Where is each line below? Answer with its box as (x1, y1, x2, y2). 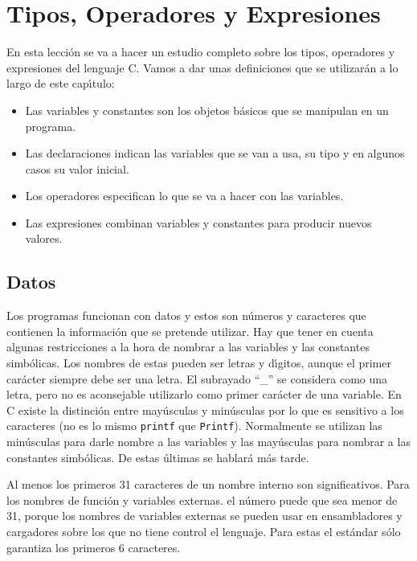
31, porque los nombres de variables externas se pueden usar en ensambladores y (6, 507, 403, 524)
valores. (25, 230, 63, 247)
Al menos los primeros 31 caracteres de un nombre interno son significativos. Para (6, 476, 410, 493)
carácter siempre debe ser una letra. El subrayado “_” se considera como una (6, 370, 388, 387)
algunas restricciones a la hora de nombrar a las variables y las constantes (6, 338, 370, 355)
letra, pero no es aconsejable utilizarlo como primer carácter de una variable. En (6, 386, 402, 403)
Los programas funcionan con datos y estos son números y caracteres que (6, 307, 366, 324)
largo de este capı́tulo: (6, 75, 115, 92)
